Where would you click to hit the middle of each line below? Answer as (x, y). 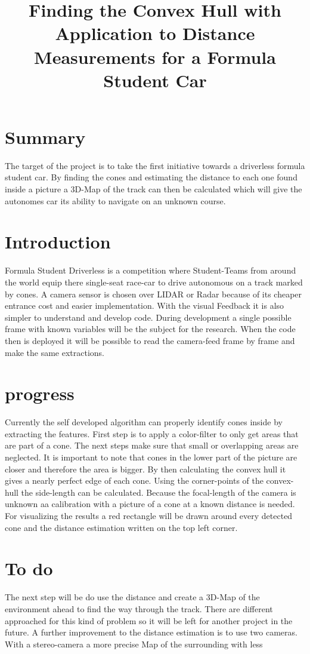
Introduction (58, 242)
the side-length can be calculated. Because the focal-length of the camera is (159, 492)
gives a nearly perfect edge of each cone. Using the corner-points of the (134, 480)
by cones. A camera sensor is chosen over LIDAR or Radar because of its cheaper (154, 294)
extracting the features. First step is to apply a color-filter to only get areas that (152, 433)
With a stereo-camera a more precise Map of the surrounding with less (134, 644)
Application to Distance (155, 33)
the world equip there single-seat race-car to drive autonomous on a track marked (154, 282)
